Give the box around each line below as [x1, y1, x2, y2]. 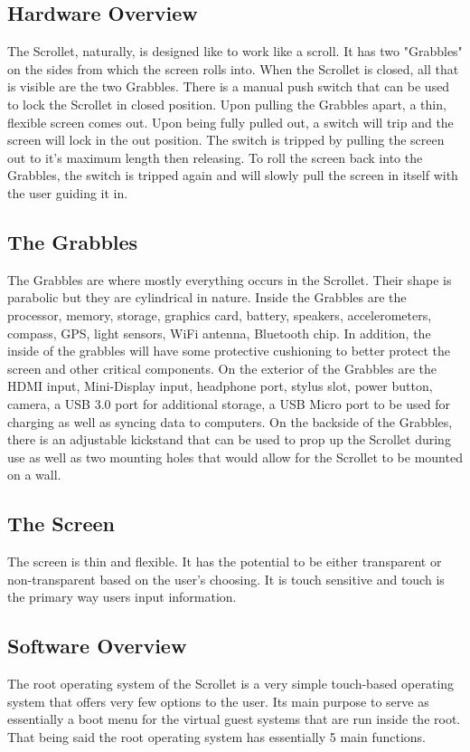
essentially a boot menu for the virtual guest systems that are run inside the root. [7, 709, 461, 728]
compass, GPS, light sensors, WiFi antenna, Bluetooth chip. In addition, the [7, 323, 431, 342]
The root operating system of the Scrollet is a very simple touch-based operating [7, 674, 455, 693]
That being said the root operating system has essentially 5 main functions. [7, 727, 427, 746]
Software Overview [7, 632, 187, 660]
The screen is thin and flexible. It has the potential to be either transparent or [7, 552, 442, 571]
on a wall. [7, 465, 61, 484]
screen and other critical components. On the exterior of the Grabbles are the [7, 358, 437, 377]
